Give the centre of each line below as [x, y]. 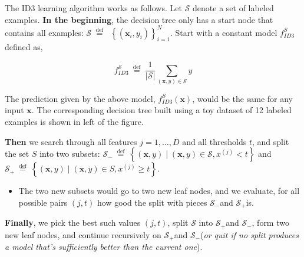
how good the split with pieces [152, 202]
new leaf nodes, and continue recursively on [83, 234]
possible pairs [43, 202]
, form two [270, 223]
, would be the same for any [242, 98]
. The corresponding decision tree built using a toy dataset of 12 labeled [161, 110]
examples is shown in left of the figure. [74, 122]
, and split [270, 141]
